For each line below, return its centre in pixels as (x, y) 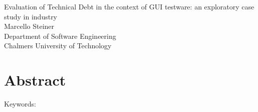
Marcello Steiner (29, 26)
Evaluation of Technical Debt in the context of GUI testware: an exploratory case (129, 6)
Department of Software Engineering (60, 36)
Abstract (35, 80)
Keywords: (20, 104)
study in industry (31, 16)
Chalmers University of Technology (58, 46)
